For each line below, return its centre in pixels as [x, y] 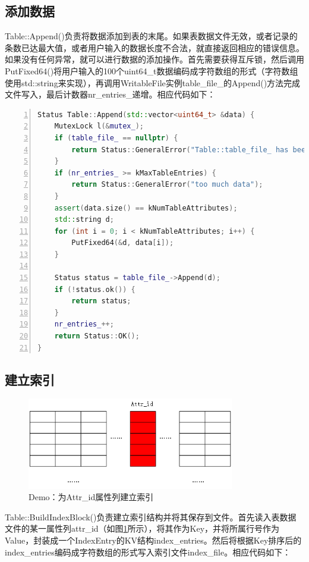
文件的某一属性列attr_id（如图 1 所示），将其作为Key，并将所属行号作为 [142, 528]
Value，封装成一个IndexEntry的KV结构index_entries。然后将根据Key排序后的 [153, 540]
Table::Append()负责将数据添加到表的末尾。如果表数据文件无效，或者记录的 [151, 36]
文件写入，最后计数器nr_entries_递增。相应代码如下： [110, 94]
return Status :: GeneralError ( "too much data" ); [167, 185]
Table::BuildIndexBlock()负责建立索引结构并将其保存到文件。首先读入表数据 [151, 517]
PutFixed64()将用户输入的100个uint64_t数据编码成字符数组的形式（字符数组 [152, 70]
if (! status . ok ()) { [95, 289]
